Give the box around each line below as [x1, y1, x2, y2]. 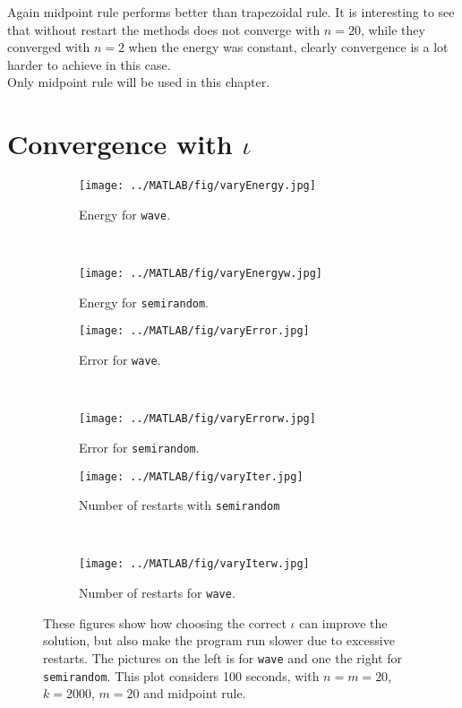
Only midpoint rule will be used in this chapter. [7, 73, 270, 91]
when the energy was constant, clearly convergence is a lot [128, 38, 449, 56]
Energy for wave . [79, 204, 171, 223]
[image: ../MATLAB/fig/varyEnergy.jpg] [79, 179, 316, 193]
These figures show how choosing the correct [43, 613, 287, 632]
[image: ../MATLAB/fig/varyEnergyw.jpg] [79, 267, 323, 280]
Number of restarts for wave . [79, 583, 235, 602]
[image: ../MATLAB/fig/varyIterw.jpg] [79, 557, 310, 571]
